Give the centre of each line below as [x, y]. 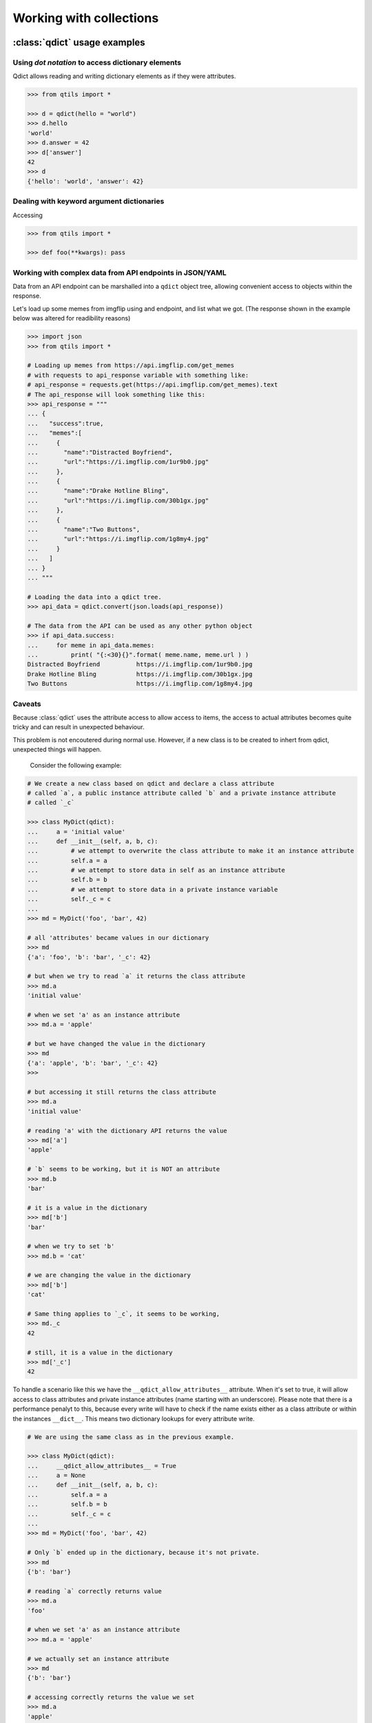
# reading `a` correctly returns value [94, 1591]
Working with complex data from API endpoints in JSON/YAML [120, 272]
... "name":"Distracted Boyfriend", [100, 452]
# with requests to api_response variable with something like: [138, 375]
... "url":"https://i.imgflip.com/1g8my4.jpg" [118, 539]
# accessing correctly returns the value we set [111, 1697]
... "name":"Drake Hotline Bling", [98, 491]
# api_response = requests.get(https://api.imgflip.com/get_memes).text [153, 385]
